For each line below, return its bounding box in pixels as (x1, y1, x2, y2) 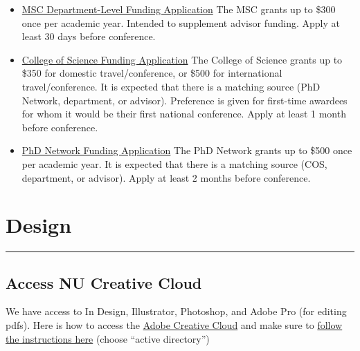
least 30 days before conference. (21, 29, 156, 44)
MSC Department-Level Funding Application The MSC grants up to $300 (21, 2, 336, 16)
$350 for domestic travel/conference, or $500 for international (21, 66, 282, 80)
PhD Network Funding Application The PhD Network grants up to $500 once (21, 143, 352, 158)
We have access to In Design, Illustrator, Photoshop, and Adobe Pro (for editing (6, 304, 347, 319)
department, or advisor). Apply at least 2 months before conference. (21, 170, 311, 184)
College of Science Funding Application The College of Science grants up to (21, 52, 343, 66)
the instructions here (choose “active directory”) (6, 331, 210, 345)
